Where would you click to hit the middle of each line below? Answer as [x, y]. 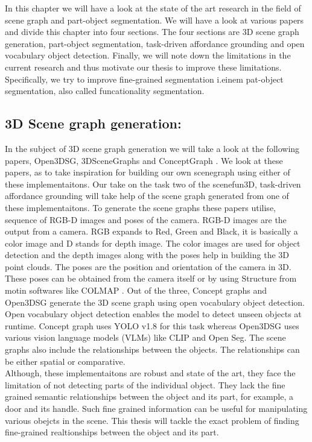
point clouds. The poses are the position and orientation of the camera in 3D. [148, 266]
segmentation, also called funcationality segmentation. [105, 91]
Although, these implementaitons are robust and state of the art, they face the [150, 373]
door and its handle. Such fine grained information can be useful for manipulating [156, 409]
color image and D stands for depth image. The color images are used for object [153, 243]
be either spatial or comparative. [65, 361]
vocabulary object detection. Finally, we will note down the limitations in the [148, 55]
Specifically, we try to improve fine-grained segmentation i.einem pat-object [144, 79]
